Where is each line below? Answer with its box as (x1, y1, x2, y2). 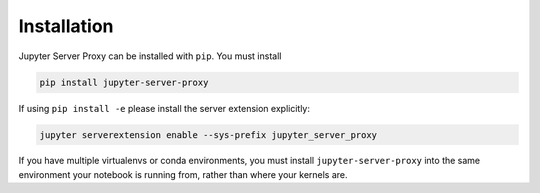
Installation (18, 15, 114, 37)
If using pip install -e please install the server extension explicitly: (18, 102, 310, 114)
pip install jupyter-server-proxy (39, 76, 209, 88)
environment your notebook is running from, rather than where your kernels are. (18, 168, 349, 180)
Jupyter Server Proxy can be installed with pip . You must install (18, 50, 282, 62)
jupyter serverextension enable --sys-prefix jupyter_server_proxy (39, 129, 378, 140)
